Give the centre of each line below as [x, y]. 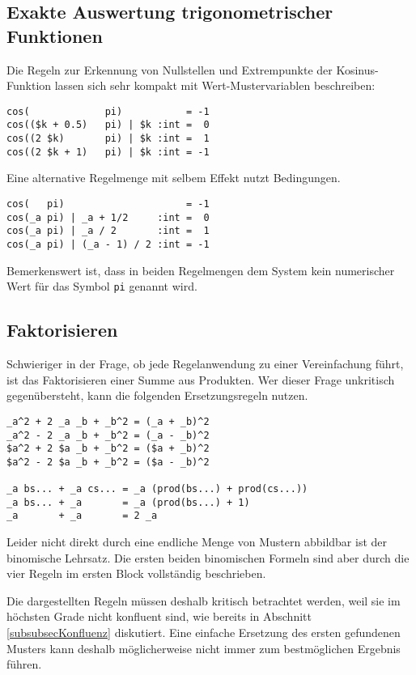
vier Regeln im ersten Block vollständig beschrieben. [136, 573]
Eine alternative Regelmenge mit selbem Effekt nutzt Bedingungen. [174, 178]
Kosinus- [357, 69]
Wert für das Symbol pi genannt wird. [102, 286]
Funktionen [55, 35]
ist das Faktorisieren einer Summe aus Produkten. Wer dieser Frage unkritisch [201, 379]
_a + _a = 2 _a [82, 516]
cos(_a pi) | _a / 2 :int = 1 [108, 231]
